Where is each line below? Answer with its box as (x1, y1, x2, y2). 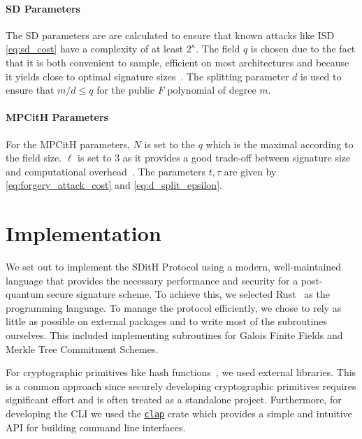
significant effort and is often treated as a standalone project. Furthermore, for (6, 392, 342, 407)
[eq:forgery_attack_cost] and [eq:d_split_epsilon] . (6, 178, 222, 192)
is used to (301, 69, 342, 83)
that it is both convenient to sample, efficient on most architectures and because (6, 55, 349, 69)
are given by (224, 164, 277, 178)
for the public (96, 82, 155, 97)
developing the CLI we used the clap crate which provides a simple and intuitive (6, 406, 352, 420)
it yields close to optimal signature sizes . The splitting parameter (6, 69, 289, 83)
